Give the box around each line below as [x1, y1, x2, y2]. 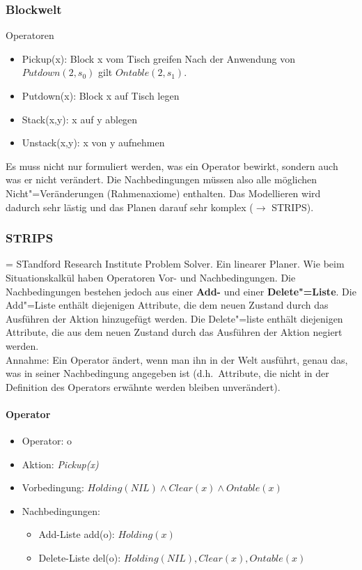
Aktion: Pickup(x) [22, 456, 99, 471]
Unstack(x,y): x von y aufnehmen [22, 135, 165, 150]
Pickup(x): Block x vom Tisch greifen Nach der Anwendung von [22, 51, 295, 66]
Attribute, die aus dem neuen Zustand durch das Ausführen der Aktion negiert [6, 325, 343, 339]
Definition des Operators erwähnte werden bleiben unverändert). [6, 379, 281, 394]
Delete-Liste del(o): [38, 550, 121, 565]
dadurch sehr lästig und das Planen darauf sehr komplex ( [6, 199, 253, 214]
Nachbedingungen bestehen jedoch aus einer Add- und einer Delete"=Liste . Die [6, 284, 356, 298]
